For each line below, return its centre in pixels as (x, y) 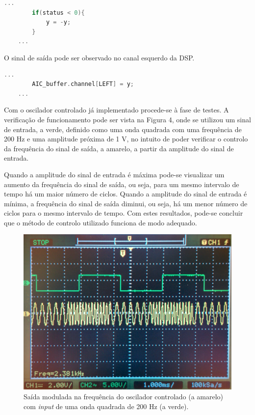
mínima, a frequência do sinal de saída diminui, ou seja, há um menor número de (126, 203)
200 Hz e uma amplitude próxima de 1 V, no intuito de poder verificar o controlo (126, 139)
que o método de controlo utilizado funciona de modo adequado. (101, 222)
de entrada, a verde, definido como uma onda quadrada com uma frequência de (123, 129)
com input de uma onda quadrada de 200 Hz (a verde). (106, 406)
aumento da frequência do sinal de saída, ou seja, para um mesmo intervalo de (122, 184)
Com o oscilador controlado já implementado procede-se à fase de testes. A (116, 110)
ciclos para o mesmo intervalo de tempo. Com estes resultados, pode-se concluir (124, 213)
